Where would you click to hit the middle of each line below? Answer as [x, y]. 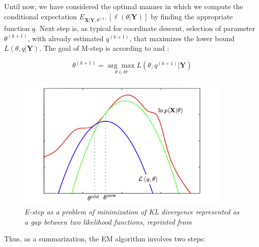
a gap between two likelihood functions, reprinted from [108, 221]
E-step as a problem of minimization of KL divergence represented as [132, 211]
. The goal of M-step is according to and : [104, 48]
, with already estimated [66, 38]
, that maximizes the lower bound [182, 38]
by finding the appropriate [192, 16]
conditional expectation [41, 16]
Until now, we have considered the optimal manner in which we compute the [124, 6]
